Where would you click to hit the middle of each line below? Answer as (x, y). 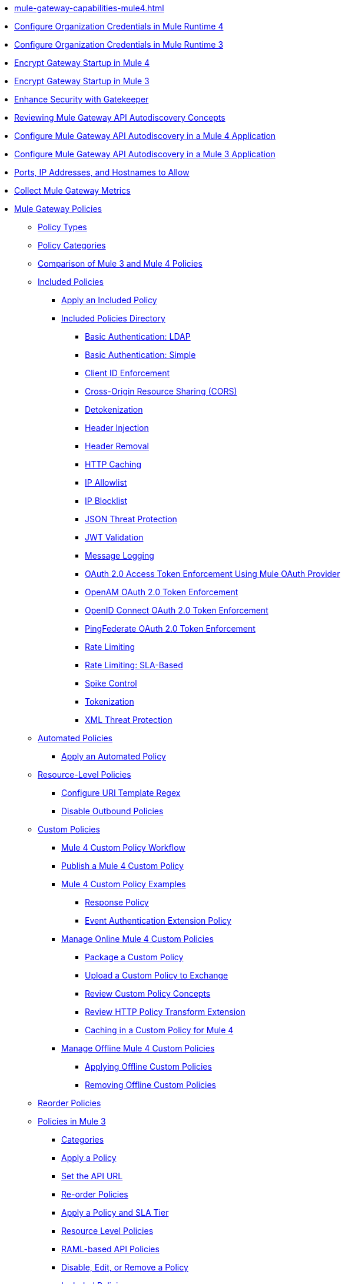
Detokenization (114, 409)
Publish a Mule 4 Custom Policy (122, 866)
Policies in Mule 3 (72, 1121)
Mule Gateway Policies (58, 209)
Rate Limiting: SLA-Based (134, 665)
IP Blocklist (106, 501)
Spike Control (111, 683)
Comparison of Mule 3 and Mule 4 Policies (120, 263)
